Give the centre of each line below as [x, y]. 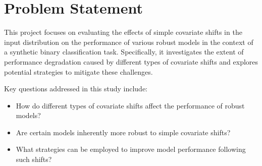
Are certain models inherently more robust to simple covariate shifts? [123, 132]
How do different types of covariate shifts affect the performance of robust [130, 105]
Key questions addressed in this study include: [76, 89]
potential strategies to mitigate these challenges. [78, 71]
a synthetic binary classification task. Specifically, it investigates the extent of [124, 52]
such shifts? [34, 159]
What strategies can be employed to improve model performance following [131, 149]
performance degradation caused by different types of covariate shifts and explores [131, 61]
